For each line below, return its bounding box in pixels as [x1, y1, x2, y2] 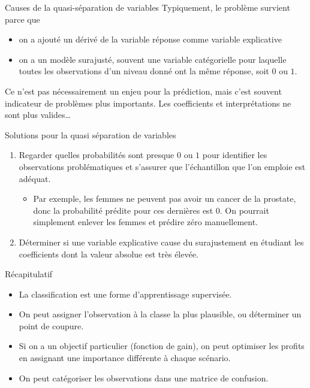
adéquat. [19, 172, 51, 184]
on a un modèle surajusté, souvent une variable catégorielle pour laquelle [19, 53, 287, 65]
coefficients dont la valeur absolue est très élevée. [19, 247, 198, 260]
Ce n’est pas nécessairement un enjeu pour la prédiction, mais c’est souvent [5, 84, 282, 97]
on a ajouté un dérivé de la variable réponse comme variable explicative [19, 33, 282, 46]
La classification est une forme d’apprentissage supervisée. [19, 287, 232, 300]
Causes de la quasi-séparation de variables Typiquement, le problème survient [5, 1, 290, 13]
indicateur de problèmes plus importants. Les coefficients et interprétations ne [5, 96, 291, 109]
